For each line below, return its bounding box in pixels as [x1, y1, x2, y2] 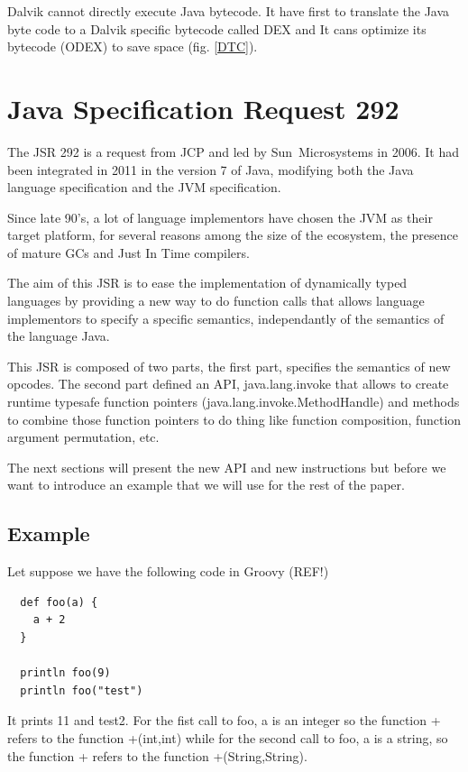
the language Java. [7, 326, 110, 345]
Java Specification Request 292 [7, 89, 399, 126]
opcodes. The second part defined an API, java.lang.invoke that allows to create [7, 374, 449, 393]
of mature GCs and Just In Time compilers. [7, 243, 250, 262]
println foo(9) [20, 666, 111, 680]
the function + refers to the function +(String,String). [7, 746, 307, 765]
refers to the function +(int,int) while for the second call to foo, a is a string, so [7, 728, 448, 747]
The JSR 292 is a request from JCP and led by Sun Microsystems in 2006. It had [7, 142, 459, 161]
